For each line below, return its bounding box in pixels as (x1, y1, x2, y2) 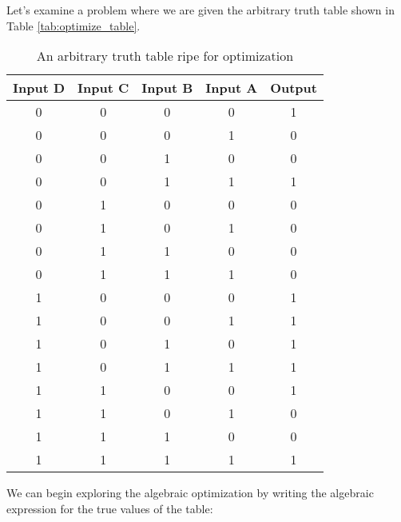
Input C (77, 78, 129, 98)
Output (270, 78, 317, 98)
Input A (205, 78, 258, 98)
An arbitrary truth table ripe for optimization (36, 46, 294, 66)
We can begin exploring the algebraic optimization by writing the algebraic (6, 484, 374, 501)
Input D (13, 78, 66, 98)
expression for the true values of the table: (6, 500, 213, 516)
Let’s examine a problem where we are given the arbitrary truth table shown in (6, 2, 395, 18)
